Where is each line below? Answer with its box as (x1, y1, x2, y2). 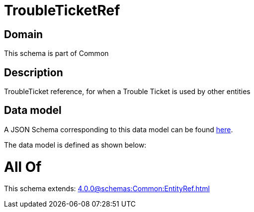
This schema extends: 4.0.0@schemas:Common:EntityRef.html (4, 184, 210, 193)
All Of (4, 158, 42, 175)
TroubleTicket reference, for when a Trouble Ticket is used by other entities (4, 87, 251, 96)
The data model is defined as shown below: (4, 140, 147, 149)
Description (4, 66, 63, 79)
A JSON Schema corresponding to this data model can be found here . (4, 125, 233, 134)
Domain (4, 28, 43, 41)
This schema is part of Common (4, 49, 109, 58)
